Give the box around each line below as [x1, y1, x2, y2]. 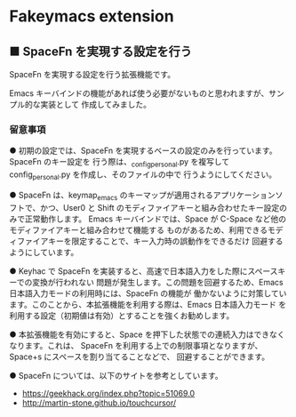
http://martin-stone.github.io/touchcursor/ [21, 397, 177, 408]
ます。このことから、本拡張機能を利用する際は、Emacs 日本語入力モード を [9, 299, 287, 309]
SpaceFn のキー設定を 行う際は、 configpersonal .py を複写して [9, 156, 229, 170]
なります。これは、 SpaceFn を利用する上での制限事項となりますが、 [9, 340, 263, 350]
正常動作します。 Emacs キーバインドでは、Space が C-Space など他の [24, 213, 287, 224]
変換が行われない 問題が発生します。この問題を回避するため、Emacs [32, 277, 284, 287]
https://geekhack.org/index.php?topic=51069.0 [21, 388, 196, 398]
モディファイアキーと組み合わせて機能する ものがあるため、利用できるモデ [9, 224, 284, 235]
